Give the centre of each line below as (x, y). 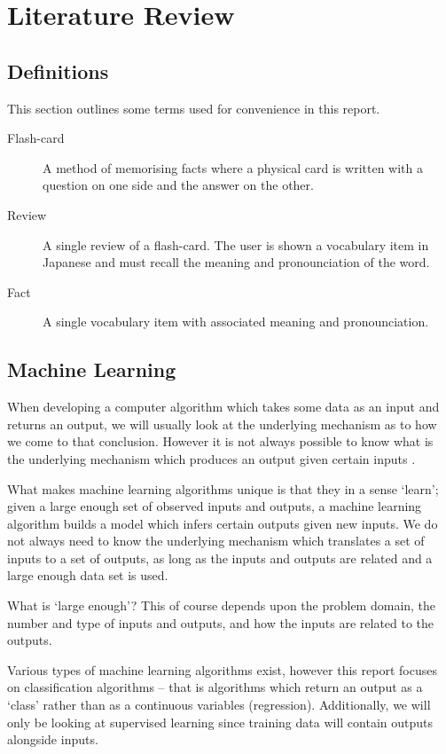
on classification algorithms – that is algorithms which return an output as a (215, 687)
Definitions (58, 71)
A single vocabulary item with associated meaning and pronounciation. (236, 322)
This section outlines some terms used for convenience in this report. (194, 108)
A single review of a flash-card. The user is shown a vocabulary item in (236, 244)
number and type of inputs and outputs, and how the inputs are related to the (221, 622)
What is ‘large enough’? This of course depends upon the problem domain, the (222, 605)
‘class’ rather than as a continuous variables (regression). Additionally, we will (219, 705)
